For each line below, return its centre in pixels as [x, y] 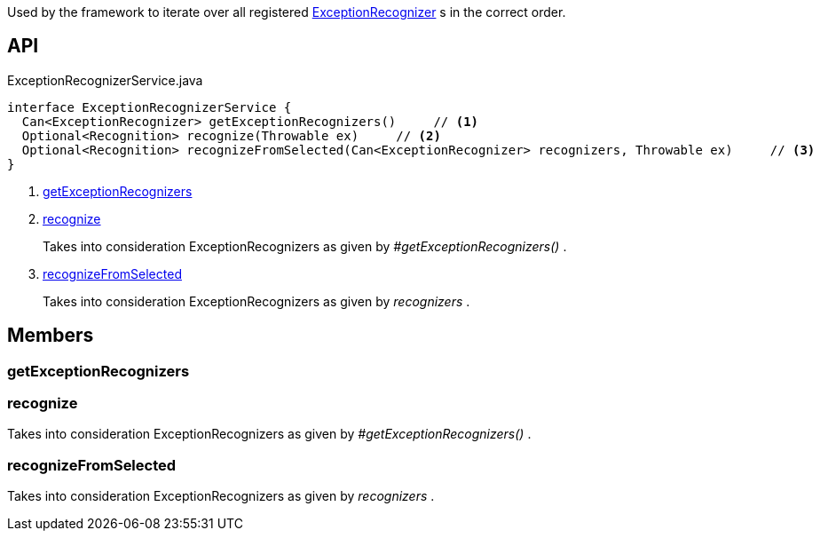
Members [51, 336]
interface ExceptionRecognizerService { [150, 107]
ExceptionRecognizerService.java [105, 80]
